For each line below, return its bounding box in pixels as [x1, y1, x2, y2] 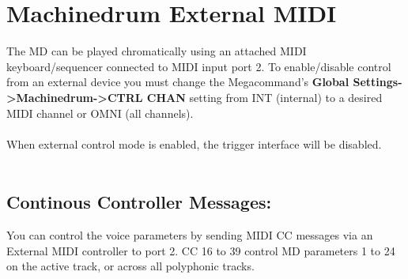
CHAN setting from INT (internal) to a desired [146, 89, 383, 105]
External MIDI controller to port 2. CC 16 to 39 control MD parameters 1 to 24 [6, 242, 395, 258]
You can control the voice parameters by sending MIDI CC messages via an [6, 227, 373, 243]
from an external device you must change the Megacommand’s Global [6, 74, 349, 90]
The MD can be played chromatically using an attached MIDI [6, 43, 307, 59]
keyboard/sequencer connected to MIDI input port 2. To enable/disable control [6, 58, 391, 74]
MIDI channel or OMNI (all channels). [6, 104, 194, 121]
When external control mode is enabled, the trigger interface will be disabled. [6, 135, 382, 152]
